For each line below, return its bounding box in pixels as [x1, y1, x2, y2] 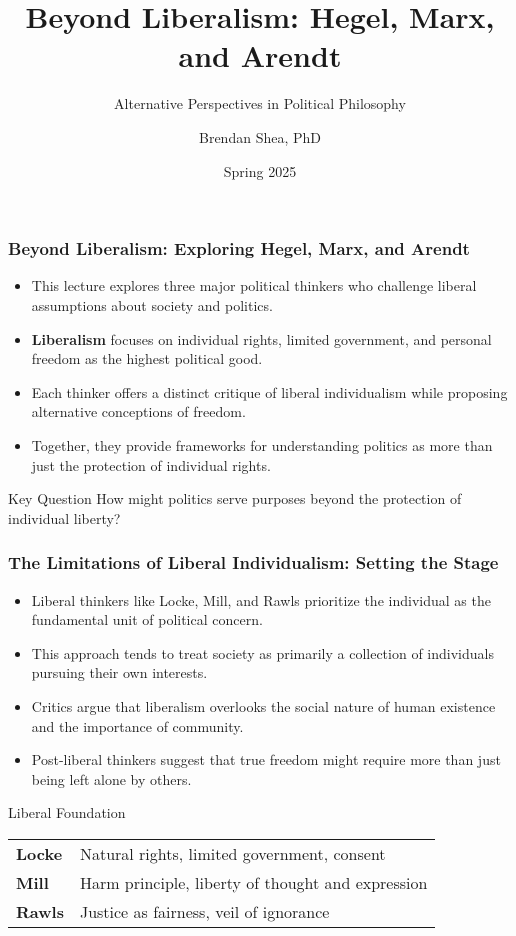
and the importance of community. [31, 715, 244, 736]
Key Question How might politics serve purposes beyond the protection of [8, 488, 462, 509]
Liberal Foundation [8, 802, 126, 823]
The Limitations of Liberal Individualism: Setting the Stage [8, 550, 499, 575]
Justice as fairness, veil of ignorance [79, 899, 330, 923]
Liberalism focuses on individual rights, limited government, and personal [31, 328, 492, 349]
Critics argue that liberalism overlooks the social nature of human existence [31, 695, 496, 716]
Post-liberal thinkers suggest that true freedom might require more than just [31, 749, 501, 770]
